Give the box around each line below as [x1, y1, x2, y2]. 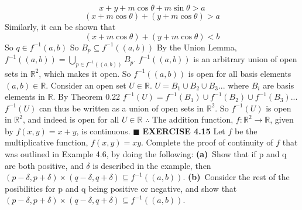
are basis [263, 79, 294, 91]
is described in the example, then [92, 159, 211, 171]
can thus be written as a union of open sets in [39, 101, 204, 114]
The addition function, [152, 113, 234, 126]
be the [235, 124, 258, 137]
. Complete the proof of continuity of [141, 136, 273, 148]
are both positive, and [5, 159, 84, 171]
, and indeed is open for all [22, 113, 119, 126]
